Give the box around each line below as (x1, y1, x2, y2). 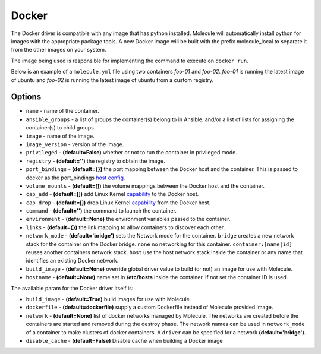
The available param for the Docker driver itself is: (11, 285, 134, 292)
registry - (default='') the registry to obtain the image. (26, 157, 166, 165)
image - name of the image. (26, 132, 95, 140)
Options (11, 92, 42, 102)
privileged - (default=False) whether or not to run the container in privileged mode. (26, 149, 237, 156)
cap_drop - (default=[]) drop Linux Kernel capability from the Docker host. (26, 199, 211, 206)
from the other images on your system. (11, 46, 106, 53)
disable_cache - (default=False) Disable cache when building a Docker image (26, 337, 223, 344)
